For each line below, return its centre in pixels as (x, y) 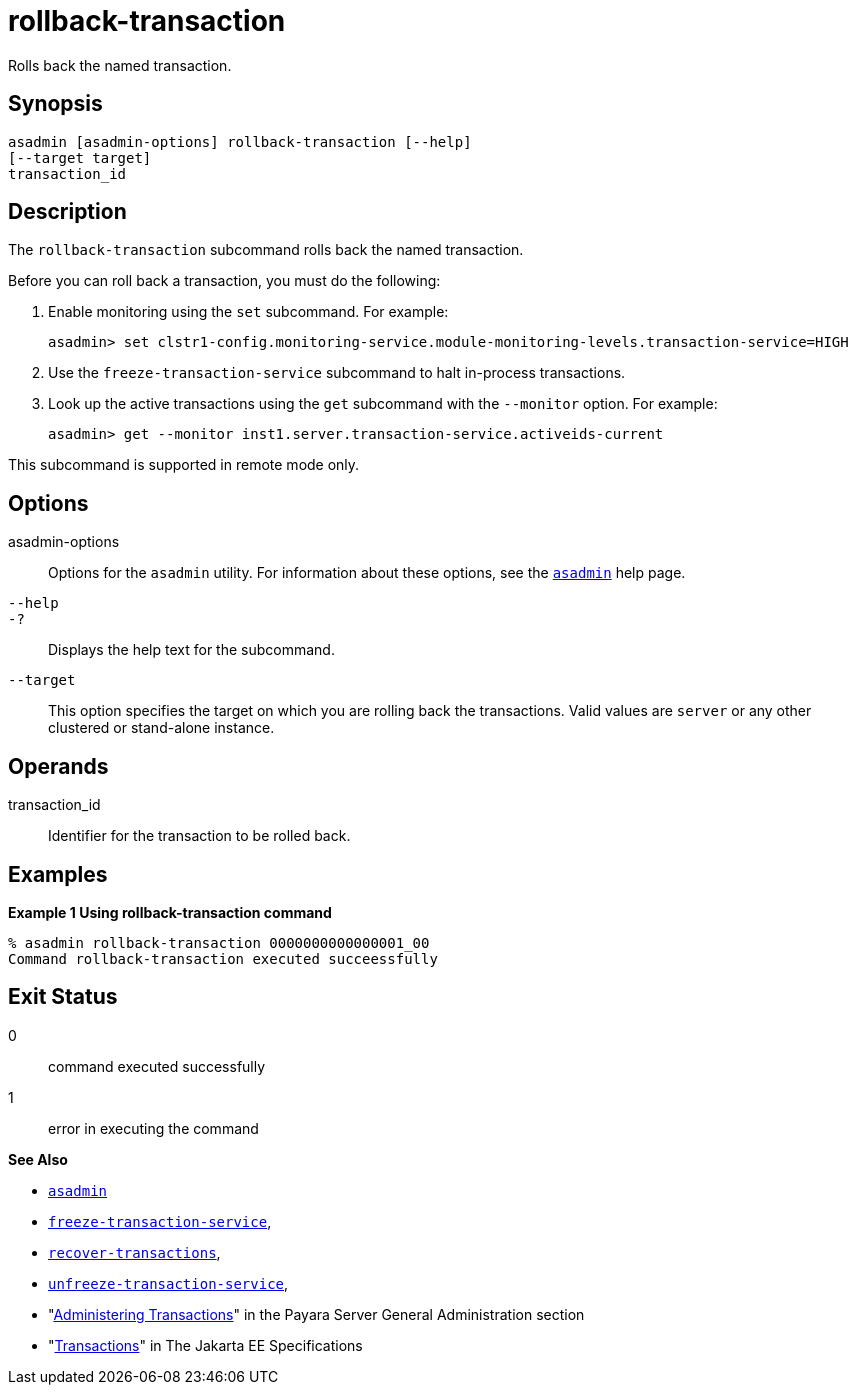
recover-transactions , (134, 1252)
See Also (38, 1159)
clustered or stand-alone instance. (161, 728)
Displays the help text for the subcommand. (191, 650)
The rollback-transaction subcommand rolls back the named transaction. (266, 250)
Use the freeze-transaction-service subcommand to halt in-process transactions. (337, 373)
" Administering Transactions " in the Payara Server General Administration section (316, 1314)
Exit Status (63, 997)
